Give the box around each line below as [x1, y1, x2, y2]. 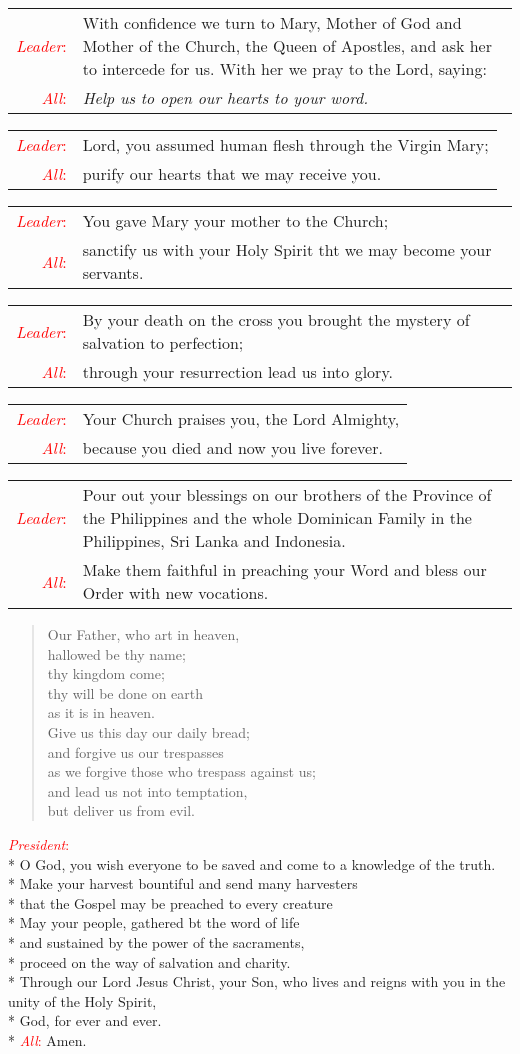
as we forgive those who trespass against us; [47, 761, 316, 782]
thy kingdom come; [47, 663, 165, 684]
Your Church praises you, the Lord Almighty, [82, 407, 400, 430]
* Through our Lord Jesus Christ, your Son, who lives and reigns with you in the [8, 971, 506, 992]
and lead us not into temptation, [47, 780, 248, 801]
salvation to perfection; [82, 331, 244, 354]
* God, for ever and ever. [8, 1010, 162, 1031]
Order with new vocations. [82, 581, 269, 604]
